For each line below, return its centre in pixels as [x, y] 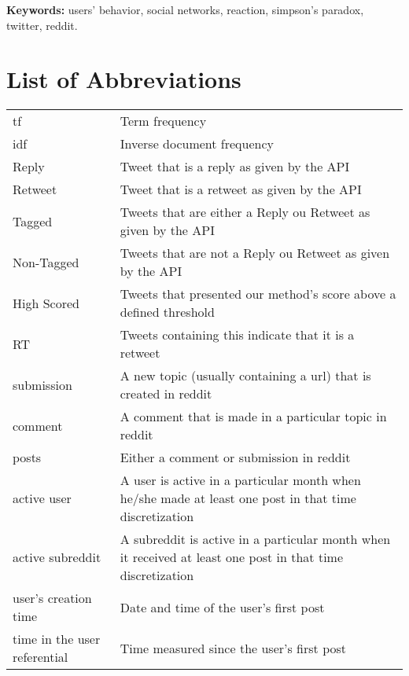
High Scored [46, 303]
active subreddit [57, 557]
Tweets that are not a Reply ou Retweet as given [255, 253]
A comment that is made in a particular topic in [253, 417]
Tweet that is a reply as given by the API [235, 167]
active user [42, 498]
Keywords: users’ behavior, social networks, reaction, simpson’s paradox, [185, 9]
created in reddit [166, 394]
